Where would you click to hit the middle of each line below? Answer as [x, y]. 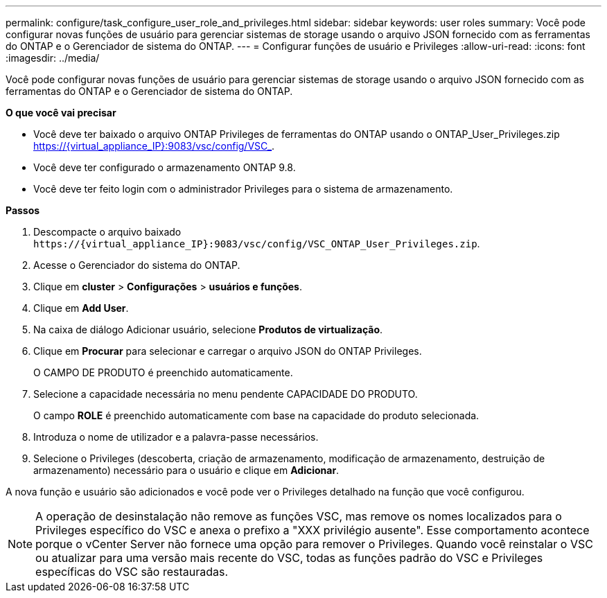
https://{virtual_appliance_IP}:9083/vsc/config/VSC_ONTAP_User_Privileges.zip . [257, 244]
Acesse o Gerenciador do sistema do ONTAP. [137, 265]
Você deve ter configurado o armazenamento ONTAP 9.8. [165, 167]
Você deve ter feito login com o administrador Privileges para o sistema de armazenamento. [243, 189]
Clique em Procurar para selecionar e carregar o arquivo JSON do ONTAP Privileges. [228, 351]
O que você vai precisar [61, 113]
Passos [23, 210]
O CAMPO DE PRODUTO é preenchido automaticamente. [163, 372]
